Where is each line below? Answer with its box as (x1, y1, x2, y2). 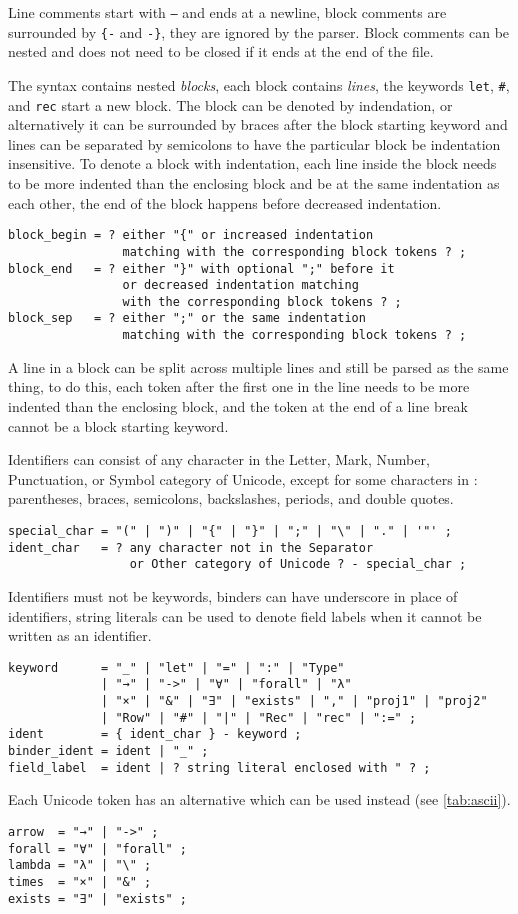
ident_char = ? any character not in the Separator (8, 540, 374, 555)
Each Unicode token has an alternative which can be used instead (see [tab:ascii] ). (8, 789, 511, 810)
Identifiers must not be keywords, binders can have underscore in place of (8, 585, 458, 606)
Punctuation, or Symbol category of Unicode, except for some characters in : (8, 468, 478, 489)
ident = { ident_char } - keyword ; (8, 727, 302, 742)
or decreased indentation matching (122, 278, 359, 293)
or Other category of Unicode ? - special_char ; (129, 557, 467, 572)
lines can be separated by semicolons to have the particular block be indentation (8, 133, 501, 154)
